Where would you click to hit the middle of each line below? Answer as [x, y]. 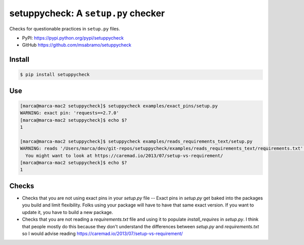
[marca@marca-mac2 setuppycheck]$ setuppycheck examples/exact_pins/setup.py [119, 106]
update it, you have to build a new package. [68, 212]
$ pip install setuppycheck [55, 75]
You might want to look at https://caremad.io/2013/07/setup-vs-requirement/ [124, 155]
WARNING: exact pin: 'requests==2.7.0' [69, 113]
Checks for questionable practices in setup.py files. [65, 28]
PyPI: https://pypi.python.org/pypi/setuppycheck [73, 38]
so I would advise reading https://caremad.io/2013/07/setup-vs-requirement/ [103, 233]
